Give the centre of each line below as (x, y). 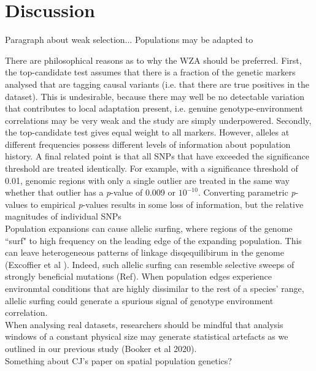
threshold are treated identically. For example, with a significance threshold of (152, 168)
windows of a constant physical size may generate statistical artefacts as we (147, 336)
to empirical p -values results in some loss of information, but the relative (167, 204)
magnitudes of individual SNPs (63, 216)
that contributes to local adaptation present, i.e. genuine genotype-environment (154, 108)
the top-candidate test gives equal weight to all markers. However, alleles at (147, 132)
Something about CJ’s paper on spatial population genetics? (118, 360)
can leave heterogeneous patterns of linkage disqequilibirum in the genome (145, 252)
